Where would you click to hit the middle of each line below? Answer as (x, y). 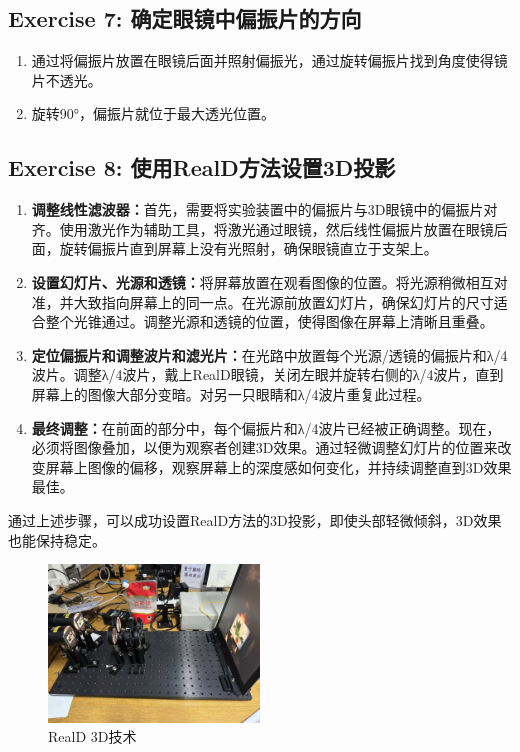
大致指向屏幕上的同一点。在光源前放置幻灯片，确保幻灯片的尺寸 (283, 301)
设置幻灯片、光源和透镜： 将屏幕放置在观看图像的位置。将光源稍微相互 (262, 281)
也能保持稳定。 (57, 539)
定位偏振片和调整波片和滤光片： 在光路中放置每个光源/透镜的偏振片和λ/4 (269, 354)
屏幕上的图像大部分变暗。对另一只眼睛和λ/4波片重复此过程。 (231, 393)
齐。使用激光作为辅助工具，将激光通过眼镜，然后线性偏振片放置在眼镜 (262, 228)
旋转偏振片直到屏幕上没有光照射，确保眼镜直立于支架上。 (248, 248)
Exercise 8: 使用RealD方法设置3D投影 (202, 167)
